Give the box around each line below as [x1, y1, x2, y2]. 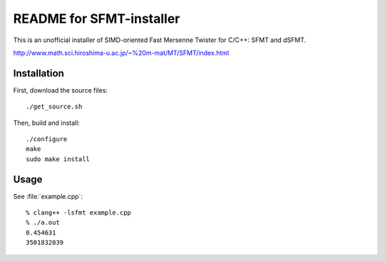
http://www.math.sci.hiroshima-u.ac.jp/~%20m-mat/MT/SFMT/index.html [13, 48, 230, 57]
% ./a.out [26, 218, 60, 227]
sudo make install [26, 155, 91, 163]
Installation [13, 67, 64, 79]
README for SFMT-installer [13, 11, 180, 26]
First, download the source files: [13, 86, 108, 94]
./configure [26, 135, 68, 143]
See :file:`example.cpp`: [13, 192, 83, 200]
